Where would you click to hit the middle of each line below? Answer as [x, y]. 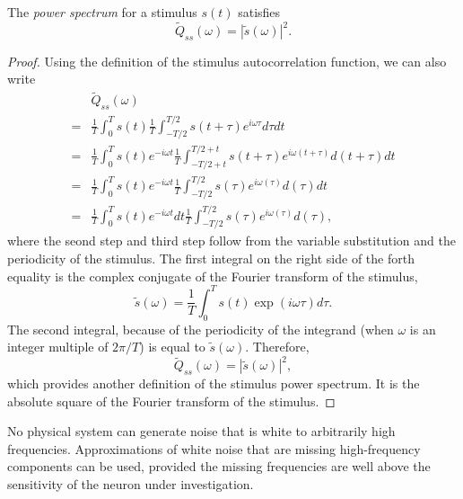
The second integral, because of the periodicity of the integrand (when [201, 329]
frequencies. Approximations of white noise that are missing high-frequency [214, 448]
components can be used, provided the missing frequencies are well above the [219, 466]
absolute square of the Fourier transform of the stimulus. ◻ [171, 401]
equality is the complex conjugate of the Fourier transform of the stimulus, [213, 276]
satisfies [259, 12]
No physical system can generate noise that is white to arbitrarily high [201, 431]
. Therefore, [277, 347]
